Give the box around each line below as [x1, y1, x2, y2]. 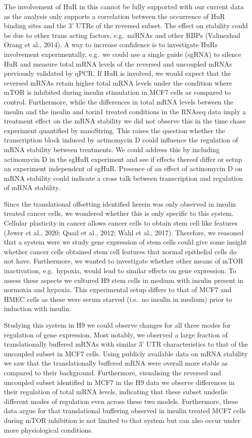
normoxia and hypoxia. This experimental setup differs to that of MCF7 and [4, 284, 232, 295]
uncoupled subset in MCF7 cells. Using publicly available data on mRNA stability [4, 348, 248, 358]
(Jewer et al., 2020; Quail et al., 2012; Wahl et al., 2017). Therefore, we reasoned [4, 227, 244, 237]
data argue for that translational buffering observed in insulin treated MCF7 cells [4, 405, 246, 416]
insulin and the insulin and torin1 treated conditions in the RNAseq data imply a [4, 106, 246, 116]
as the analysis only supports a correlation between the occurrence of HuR [4, 11, 225, 21]
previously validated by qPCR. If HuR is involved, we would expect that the [4, 68, 231, 78]
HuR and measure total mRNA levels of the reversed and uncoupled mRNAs [4, 58, 232, 69]
